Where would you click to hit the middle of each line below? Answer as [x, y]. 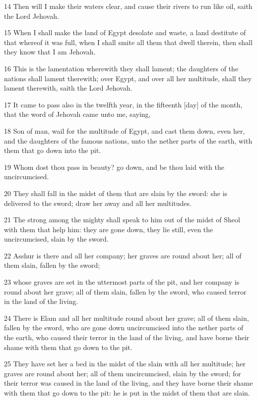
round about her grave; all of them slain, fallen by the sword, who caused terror [125, 291]
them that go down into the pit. [53, 150]
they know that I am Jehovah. [50, 52]
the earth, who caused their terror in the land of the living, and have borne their [127, 337]
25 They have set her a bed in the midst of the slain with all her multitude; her [125, 364]
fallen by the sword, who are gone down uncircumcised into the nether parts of [124, 327]
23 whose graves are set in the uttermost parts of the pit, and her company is [122, 282]
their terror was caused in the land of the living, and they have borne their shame [128, 383]
